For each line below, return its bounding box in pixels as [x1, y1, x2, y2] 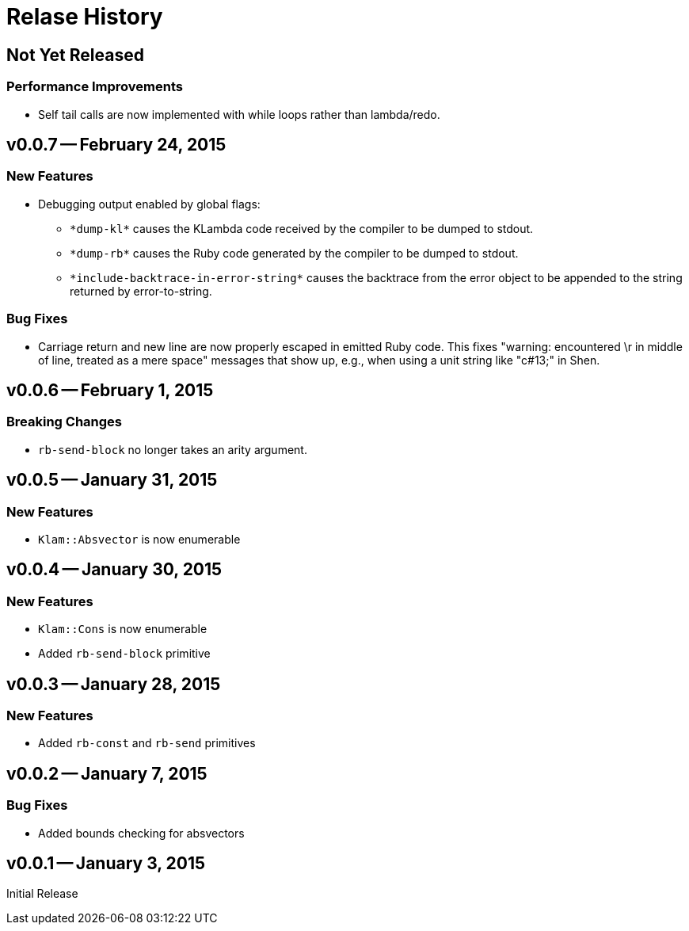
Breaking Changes [6, 414, 123, 430]
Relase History [6, 3, 163, 30]
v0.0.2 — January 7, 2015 [6, 763, 207, 784]
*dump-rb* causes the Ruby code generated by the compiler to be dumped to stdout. [70, 246, 519, 260]
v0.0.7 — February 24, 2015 [6, 134, 226, 155]
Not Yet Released [6, 44, 144, 65]
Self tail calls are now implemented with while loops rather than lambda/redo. [38, 107, 440, 121]
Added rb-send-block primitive [38, 647, 211, 661]
